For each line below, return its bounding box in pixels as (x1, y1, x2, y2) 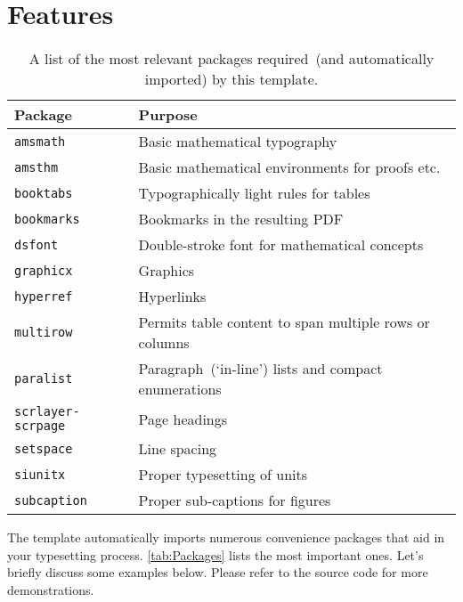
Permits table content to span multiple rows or (138, 312, 430, 333)
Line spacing (138, 438, 217, 460)
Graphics (138, 260, 195, 281)
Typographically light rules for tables (138, 183, 370, 204)
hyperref (14, 289, 73, 304)
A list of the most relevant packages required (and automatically (28, 48, 435, 69)
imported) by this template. (144, 69, 319, 90)
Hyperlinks (138, 286, 207, 307)
